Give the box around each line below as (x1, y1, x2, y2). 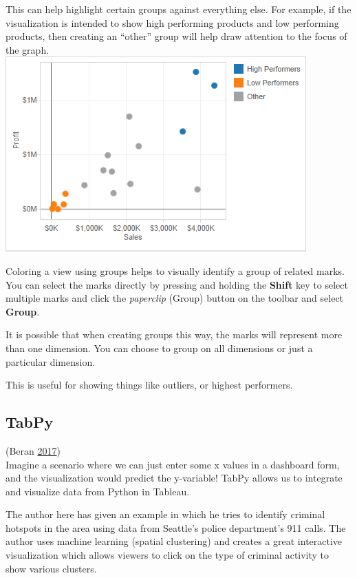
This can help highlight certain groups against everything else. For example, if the (6, 2, 351, 16)
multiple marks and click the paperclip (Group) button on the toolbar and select (6, 291, 344, 305)
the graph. (6, 42, 50, 56)
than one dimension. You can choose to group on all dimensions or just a (6, 340, 313, 355)
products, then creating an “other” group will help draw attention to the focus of (6, 29, 347, 43)
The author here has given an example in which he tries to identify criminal (6, 507, 325, 522)
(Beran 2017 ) (6, 443, 61, 457)
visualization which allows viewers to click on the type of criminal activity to (6, 548, 329, 562)
